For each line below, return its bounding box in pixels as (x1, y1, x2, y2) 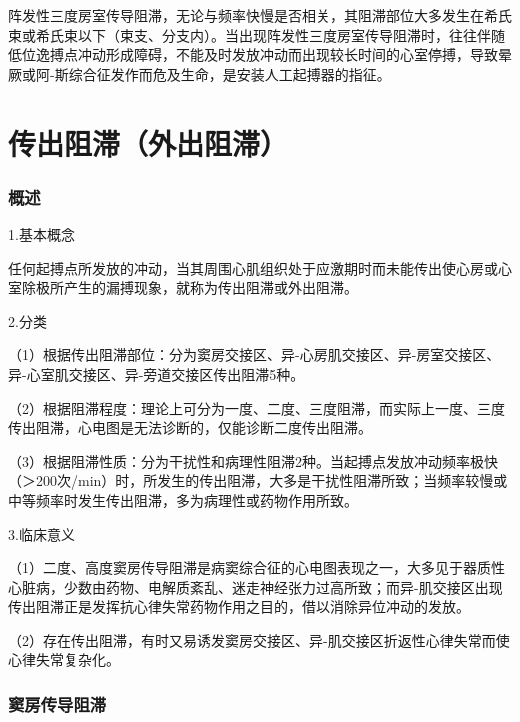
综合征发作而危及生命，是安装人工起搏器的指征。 (68, 63, 391, 84)
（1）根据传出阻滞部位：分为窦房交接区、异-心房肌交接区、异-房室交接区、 (8, 344, 501, 365)
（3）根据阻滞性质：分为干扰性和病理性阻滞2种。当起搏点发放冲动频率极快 (8, 450, 498, 471)
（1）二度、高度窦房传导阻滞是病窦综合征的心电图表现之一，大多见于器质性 (8, 557, 505, 578)
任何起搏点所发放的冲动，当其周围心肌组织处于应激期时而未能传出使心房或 (8, 257, 498, 278)
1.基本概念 (8, 223, 75, 244)
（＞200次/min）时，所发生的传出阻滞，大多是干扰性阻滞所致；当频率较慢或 (8, 470, 508, 491)
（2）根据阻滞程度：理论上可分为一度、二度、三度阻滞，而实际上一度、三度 (8, 397, 505, 418)
